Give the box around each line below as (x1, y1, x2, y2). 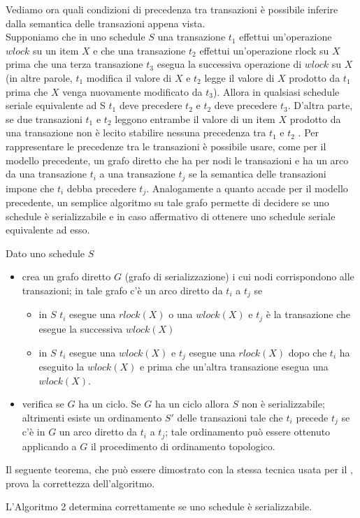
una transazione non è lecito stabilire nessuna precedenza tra (6, 125, 266, 140)
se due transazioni (6, 111, 82, 126)
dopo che (288, 345, 327, 359)
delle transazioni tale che (177, 410, 283, 424)
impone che (6, 180, 55, 195)
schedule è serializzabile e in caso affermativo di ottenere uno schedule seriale (6, 208, 336, 223)
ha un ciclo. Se (78, 396, 141, 411)
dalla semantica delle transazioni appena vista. (6, 15, 206, 30)
